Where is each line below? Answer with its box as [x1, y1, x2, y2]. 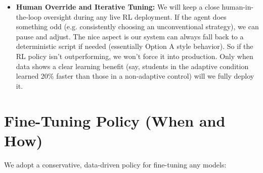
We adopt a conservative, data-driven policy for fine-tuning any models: [4, 159, 227, 169]
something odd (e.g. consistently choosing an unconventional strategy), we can [16, 21, 259, 32]
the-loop [16, 11, 41, 22]
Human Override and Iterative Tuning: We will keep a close [16, 2, 220, 12]
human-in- [222, 2, 254, 12]
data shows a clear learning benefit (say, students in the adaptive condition [16, 61, 249, 71]
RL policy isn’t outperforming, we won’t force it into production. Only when [16, 50, 253, 61]
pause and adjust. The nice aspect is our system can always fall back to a [16, 31, 244, 41]
